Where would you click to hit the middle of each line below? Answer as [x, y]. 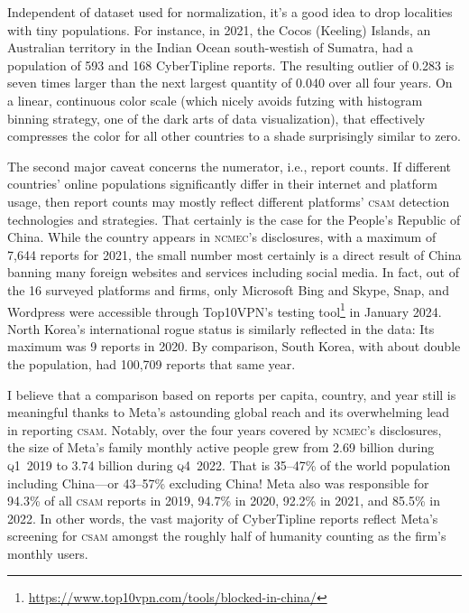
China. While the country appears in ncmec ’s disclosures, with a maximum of [222, 237]
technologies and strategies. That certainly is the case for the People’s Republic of [234, 219]
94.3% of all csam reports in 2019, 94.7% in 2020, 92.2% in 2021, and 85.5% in [224, 501]
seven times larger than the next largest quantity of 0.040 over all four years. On [230, 83]
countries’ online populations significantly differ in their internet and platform [222, 184]
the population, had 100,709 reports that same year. [152, 363]
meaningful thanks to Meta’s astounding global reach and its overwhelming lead [229, 412]
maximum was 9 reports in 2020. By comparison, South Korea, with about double [234, 346]
